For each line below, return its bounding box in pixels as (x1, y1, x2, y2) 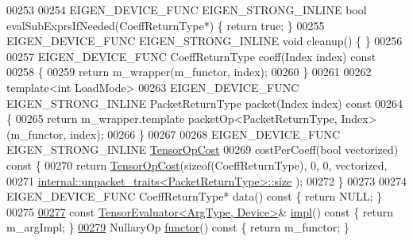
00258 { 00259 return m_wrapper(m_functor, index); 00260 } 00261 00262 (6, 63, 372, 80)
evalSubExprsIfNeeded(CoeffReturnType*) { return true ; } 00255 (6, 17, 325, 33)
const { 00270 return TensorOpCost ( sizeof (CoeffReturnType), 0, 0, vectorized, (6, 156, 388, 173)
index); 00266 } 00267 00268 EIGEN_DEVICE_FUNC (70, 125, 341, 142)
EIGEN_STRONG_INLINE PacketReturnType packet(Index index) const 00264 (6, 94, 403, 111)
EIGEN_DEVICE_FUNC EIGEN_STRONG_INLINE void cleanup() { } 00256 (6, 33, 403, 49)
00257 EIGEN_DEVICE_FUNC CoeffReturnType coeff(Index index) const (6, 48, 376, 64)
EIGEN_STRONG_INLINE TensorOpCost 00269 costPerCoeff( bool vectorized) (6, 141, 399, 158)
